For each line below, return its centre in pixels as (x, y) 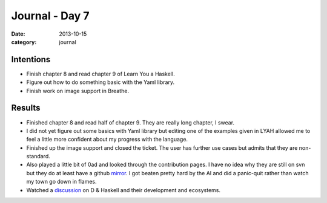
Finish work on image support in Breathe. (78, 91)
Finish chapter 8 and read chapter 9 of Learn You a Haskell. (101, 74)
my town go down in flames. (61, 182)
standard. (38, 156)
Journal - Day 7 (50, 16)
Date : (18, 34)
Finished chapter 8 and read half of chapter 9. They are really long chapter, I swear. (130, 122)
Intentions (31, 60)
